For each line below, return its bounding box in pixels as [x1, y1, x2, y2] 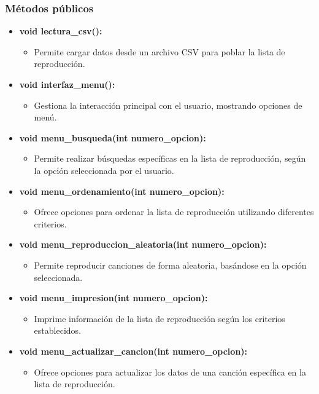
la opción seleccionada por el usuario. [34, 164, 174, 176]
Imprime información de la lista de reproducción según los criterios [34, 312, 285, 325]
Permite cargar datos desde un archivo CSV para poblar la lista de [34, 45, 285, 58]
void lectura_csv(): [19, 25, 102, 37]
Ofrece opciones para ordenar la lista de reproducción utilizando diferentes [34, 205, 314, 218]
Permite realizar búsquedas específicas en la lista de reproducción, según [34, 152, 306, 165]
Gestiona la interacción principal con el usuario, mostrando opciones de [34, 98, 302, 111]
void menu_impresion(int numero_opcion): [19, 291, 208, 304]
